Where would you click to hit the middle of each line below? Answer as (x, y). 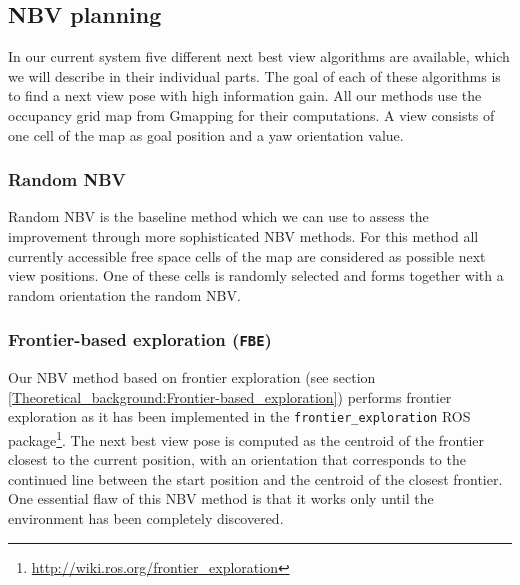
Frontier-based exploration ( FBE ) (140, 339)
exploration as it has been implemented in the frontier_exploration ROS (239, 416)
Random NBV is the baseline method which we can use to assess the (218, 216)
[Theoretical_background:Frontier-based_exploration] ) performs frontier (230, 396)
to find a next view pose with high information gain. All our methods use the (245, 95)
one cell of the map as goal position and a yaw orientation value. (206, 134)
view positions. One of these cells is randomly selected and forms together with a (256, 275)
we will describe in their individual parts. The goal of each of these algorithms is (254, 75)
